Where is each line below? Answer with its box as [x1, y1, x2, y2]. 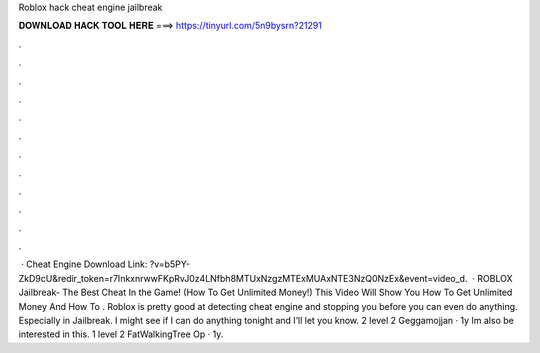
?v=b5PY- [149, 258, 191, 270]
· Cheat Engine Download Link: [20, 258, 148, 270]
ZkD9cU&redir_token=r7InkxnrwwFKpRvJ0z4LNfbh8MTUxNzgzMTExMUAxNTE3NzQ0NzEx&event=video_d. [18, 272, 468, 284]
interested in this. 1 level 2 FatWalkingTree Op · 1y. [18, 328, 224, 340]
